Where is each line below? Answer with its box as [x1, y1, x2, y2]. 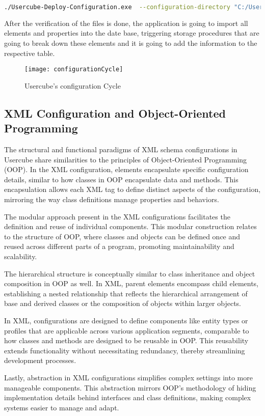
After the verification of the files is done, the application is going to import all [4, 17, 248, 28]
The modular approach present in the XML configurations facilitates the [4, 211, 230, 221]
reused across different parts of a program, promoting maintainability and [4, 241, 234, 252]
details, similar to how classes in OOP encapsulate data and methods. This [4, 174, 238, 184]
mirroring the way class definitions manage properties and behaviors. [4, 194, 219, 205]
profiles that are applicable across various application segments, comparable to [4, 325, 249, 336]
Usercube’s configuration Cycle [24, 80, 121, 91]
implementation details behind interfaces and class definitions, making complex [4, 392, 251, 403]
